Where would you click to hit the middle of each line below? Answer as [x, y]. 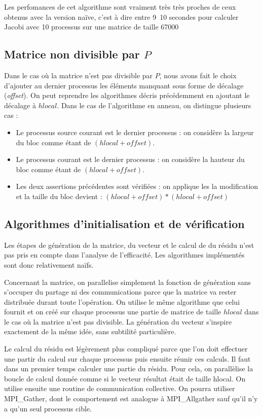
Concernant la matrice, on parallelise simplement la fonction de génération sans [127, 282]
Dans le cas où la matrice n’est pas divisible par [79, 75]
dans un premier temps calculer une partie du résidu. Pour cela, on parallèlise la [129, 368]
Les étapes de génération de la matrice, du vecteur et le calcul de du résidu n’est [129, 245]
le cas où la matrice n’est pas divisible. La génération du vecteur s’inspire [118, 321]
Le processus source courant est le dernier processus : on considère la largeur [135, 132]
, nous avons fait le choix [198, 75]
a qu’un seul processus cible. [48, 408]
